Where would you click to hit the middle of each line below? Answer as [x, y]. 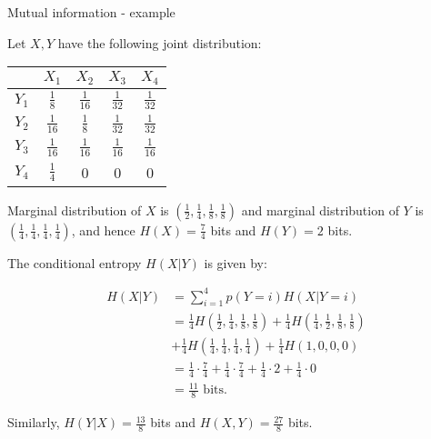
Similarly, [34, 422]
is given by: [236, 262]
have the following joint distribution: [160, 42]
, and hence [103, 229]
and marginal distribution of [320, 210]
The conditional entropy [75, 262]
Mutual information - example [91, 12]
